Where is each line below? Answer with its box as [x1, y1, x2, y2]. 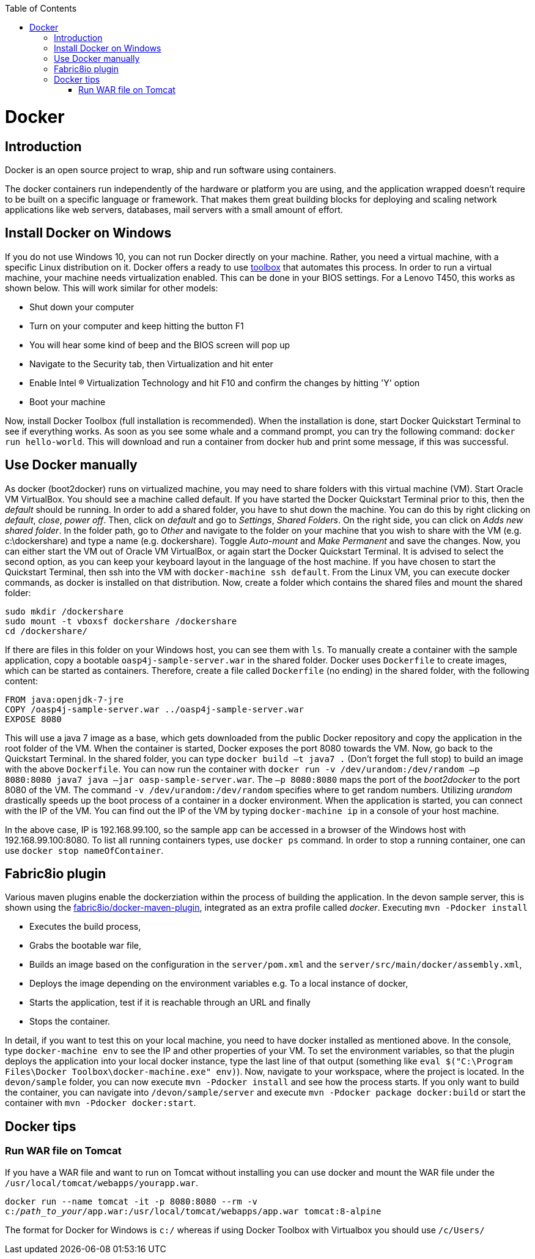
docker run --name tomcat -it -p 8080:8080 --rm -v [5, 1196, 258, 1206]
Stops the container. [29, 1016, 111, 1027]
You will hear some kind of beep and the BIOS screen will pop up [29, 339, 290, 350]
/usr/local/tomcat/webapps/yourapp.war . [5, 1177, 198, 1188]
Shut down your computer [29, 301, 135, 312]
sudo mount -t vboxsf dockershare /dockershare [5, 616, 237, 626]
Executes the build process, [29, 921, 141, 932]
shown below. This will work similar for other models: [5, 282, 218, 293]
